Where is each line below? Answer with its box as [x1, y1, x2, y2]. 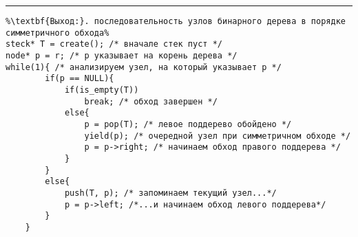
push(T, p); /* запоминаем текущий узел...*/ [64, 188, 277, 198]
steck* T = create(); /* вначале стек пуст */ [6, 39, 222, 49]
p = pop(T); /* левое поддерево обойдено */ [84, 119, 292, 129]
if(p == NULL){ [45, 74, 114, 84]
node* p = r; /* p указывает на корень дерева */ [6, 50, 238, 60]
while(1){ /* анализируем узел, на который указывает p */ [6, 62, 282, 72]
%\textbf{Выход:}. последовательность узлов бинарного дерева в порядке [6, 16, 346, 26]
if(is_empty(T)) [64, 84, 139, 95]
